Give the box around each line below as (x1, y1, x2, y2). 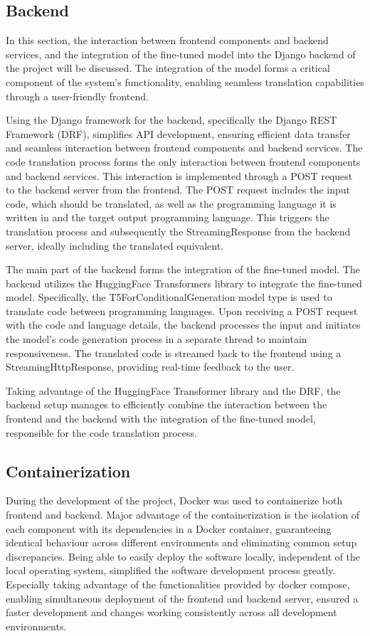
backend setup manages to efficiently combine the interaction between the (6, 397, 327, 412)
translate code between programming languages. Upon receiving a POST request (6, 303, 358, 318)
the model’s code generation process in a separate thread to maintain (6, 332, 307, 346)
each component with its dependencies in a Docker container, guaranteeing (6, 521, 332, 536)
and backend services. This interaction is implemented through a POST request (6, 168, 353, 183)
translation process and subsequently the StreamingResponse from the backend (6, 223, 351, 238)
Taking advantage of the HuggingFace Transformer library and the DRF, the (6, 383, 341, 398)
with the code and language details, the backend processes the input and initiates (6, 317, 361, 332)
